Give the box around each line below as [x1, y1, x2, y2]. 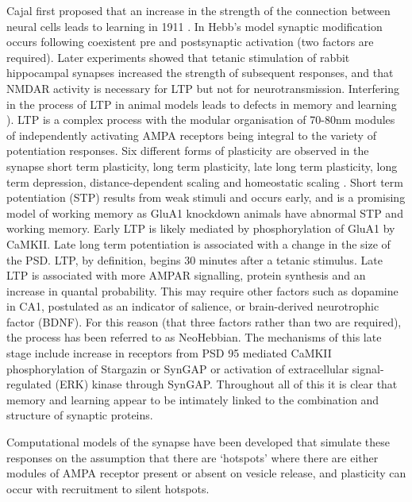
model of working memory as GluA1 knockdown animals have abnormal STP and [6, 204, 403, 221]
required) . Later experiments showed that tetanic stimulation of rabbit [6, 48, 350, 65]
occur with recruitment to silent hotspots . [6, 480, 210, 496]
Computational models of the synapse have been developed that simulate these [6, 434, 390, 450]
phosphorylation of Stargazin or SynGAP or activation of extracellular [6, 360, 349, 376]
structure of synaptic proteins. [6, 407, 153, 423]
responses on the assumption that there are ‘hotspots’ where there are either [6, 449, 379, 465]
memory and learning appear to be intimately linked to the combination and [6, 391, 379, 407]
